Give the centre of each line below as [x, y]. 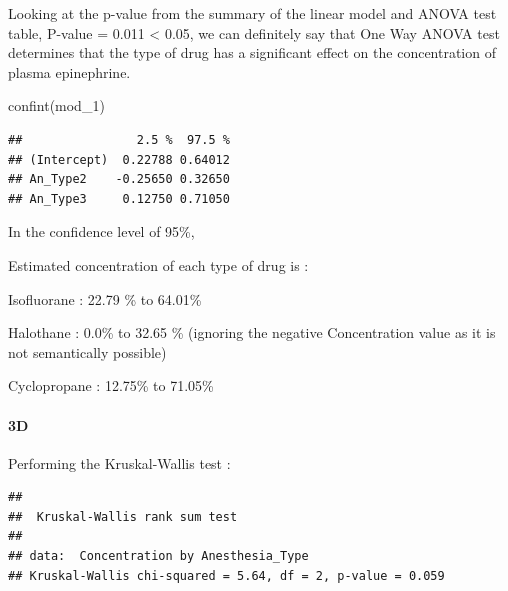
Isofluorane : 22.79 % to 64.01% [105, 298]
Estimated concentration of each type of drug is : [158, 264]
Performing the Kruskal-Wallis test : [119, 462]
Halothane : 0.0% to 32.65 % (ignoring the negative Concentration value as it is [252, 332]
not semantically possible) [87, 351]
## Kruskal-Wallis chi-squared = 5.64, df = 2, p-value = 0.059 [226, 575]
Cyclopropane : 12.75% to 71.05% [111, 385]
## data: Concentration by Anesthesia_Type [158, 556]
